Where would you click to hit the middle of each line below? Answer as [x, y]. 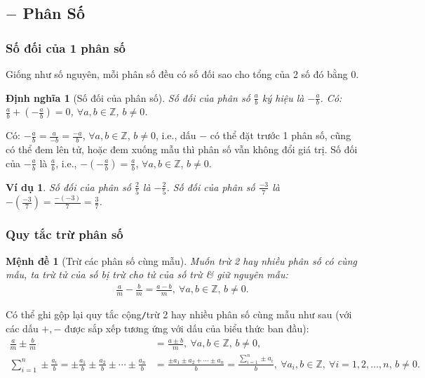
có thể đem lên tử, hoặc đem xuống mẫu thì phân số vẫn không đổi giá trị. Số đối [182, 149]
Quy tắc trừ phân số [65, 234]
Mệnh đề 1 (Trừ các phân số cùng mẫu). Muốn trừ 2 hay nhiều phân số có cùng [181, 260]
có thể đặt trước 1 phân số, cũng [281, 135]
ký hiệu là [283, 97]
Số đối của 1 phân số [66, 47]
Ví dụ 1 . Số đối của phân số [68, 187]
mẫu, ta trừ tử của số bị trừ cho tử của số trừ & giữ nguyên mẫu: [147, 274]
